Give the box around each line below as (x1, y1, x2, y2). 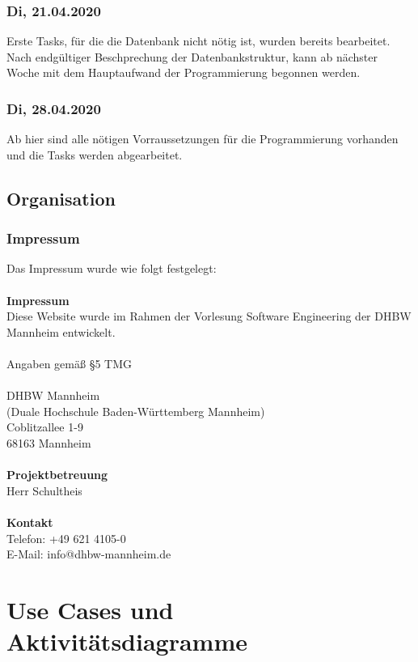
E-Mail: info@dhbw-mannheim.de (6, 545, 171, 562)
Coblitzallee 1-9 (6, 418, 83, 435)
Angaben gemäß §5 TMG (6, 354, 133, 371)
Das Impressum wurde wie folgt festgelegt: (6, 260, 217, 277)
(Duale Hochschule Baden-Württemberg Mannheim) (6, 402, 265, 419)
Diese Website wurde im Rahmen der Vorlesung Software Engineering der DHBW (6, 308, 412, 325)
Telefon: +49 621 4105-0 (6, 529, 126, 546)
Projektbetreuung (6, 466, 108, 483)
